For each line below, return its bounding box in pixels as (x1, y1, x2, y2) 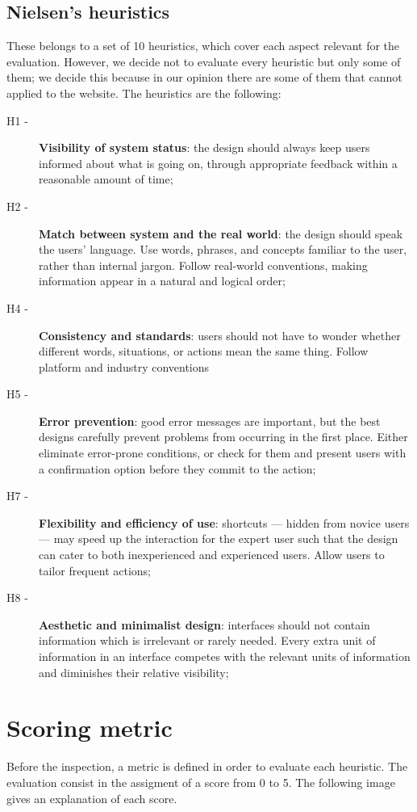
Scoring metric (6, 711, 173, 744)
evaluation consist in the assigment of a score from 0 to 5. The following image (6, 773, 395, 790)
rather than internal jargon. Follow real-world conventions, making (39, 256, 368, 273)
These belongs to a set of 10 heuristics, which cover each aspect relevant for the (6, 37, 400, 54)
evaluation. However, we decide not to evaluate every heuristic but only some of (6, 53, 401, 69)
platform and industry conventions (39, 358, 210, 375)
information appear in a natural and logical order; (39, 272, 286, 289)
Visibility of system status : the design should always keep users (39, 139, 370, 156)
